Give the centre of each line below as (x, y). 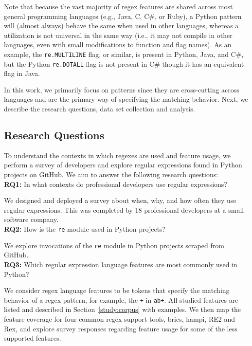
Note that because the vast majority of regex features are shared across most (118, 6)
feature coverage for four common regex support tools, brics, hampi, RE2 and (119, 319)
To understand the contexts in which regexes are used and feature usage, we (117, 155)
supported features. (33, 338)
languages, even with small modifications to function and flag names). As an (118, 45)
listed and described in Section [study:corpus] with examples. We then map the (122, 309)
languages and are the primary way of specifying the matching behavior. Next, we (126, 99)
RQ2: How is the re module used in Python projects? (85, 229)
